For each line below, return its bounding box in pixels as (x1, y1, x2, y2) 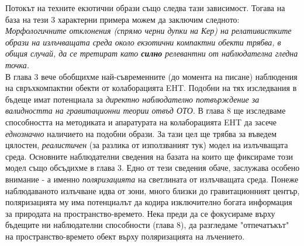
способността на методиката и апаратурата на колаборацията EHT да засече (5, 115, 277, 128)
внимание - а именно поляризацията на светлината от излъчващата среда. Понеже (5, 173, 299, 185)
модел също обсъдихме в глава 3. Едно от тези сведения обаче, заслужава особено (5, 161, 300, 174)
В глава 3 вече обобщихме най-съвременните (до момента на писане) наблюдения (5, 70, 298, 82)
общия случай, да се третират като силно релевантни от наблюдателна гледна (5, 47, 298, 59)
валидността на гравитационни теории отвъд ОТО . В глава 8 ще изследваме (5, 104, 286, 117)
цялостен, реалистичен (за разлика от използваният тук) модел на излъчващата (5, 139, 288, 151)
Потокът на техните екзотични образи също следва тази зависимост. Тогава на (5, 2, 285, 13)
